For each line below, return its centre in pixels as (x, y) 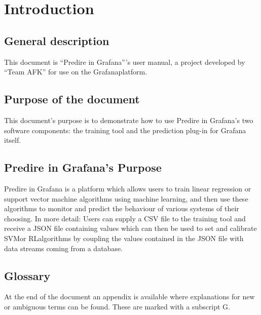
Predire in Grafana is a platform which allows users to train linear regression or (128, 188)
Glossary (27, 275)
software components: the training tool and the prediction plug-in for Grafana (125, 130)
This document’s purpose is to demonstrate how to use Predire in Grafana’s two (129, 120)
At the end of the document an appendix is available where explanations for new (129, 297)
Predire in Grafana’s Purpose (83, 167)
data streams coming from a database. (64, 248)
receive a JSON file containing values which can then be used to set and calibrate (130, 228)
